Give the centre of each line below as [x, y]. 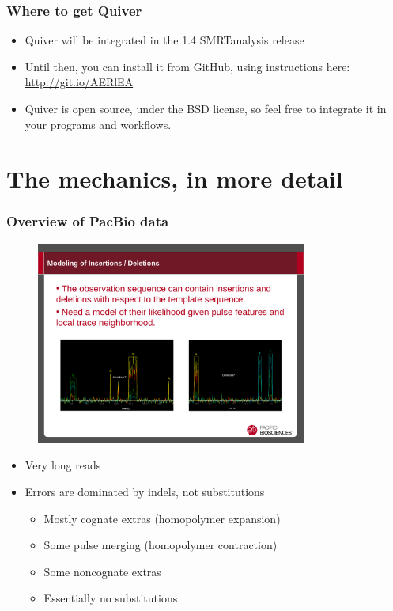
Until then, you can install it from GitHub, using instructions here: [187, 66]
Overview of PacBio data [88, 221]
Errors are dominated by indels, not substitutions [145, 491]
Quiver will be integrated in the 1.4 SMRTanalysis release [164, 40]
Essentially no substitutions [111, 598]
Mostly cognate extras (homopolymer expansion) [162, 518]
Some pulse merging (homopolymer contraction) [161, 545]
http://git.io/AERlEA [79, 82]
